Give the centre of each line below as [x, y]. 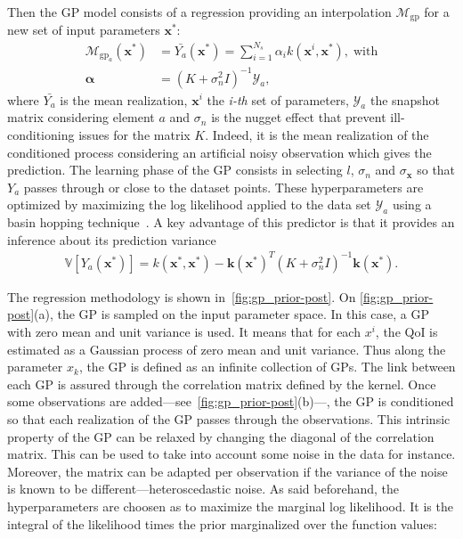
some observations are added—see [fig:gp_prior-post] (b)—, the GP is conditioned [231, 401]
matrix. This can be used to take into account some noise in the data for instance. [231, 454]
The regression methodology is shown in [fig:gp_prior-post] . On [182, 296]
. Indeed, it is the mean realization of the [317, 134]
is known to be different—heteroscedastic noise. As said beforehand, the [203, 489]
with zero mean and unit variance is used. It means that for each [184, 331]
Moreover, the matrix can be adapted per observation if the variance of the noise [227, 471]
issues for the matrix [134, 134]
